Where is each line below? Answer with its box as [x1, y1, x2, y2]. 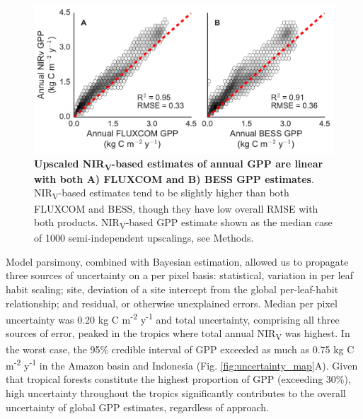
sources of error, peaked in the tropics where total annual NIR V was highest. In [6, 326, 350, 343]
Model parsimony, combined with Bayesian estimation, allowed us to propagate [6, 254, 349, 268]
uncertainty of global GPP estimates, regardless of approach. [6, 399, 269, 414]
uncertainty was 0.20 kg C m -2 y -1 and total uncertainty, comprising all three [6, 310, 340, 326]
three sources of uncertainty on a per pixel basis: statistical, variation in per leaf [6, 268, 354, 283]
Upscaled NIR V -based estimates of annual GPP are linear [34, 155, 323, 172]
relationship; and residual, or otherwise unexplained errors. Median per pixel [6, 295, 338, 310]
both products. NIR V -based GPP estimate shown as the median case [34, 215, 333, 231]
